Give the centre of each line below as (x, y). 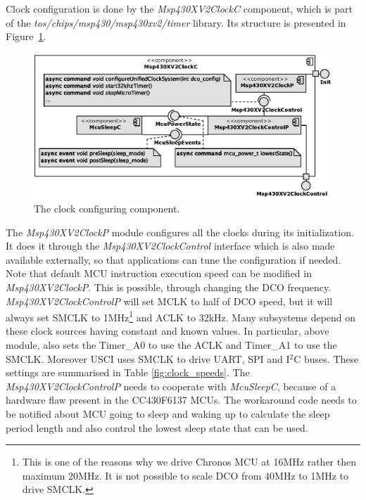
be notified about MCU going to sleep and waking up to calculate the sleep (168, 413)
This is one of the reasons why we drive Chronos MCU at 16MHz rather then (189, 462)
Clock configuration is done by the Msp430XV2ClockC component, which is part (179, 8)
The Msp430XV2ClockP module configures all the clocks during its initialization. (180, 232)
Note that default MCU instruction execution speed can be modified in (159, 273)
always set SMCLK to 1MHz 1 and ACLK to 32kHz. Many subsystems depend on (181, 316)
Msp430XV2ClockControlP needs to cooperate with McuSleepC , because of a (171, 386)
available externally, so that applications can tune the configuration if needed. (173, 259)
